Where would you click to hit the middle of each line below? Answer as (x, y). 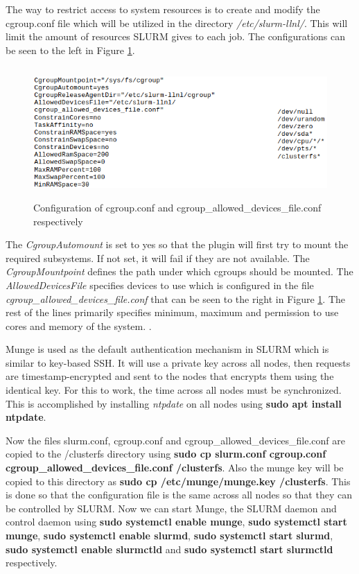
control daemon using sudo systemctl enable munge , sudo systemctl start (176, 522)
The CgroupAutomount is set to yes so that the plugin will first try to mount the (177, 244)
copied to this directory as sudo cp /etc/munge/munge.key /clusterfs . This (178, 481)
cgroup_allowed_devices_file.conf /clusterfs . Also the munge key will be (175, 468)
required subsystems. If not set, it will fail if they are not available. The (158, 258)
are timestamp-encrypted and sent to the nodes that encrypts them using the (170, 376)
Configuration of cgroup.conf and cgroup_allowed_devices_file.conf (177, 207)
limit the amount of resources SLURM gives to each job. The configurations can (176, 36)
